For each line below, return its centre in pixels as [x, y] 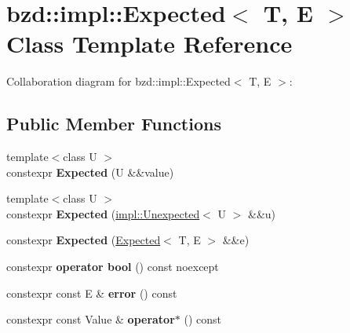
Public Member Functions [114, 124]
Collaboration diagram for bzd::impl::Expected [118, 81]
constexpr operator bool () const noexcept [113, 267]
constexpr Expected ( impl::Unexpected [103, 213]
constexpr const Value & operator [91, 319]
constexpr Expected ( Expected [84, 240]
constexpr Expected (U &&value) [90, 172]
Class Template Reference [149, 44]
